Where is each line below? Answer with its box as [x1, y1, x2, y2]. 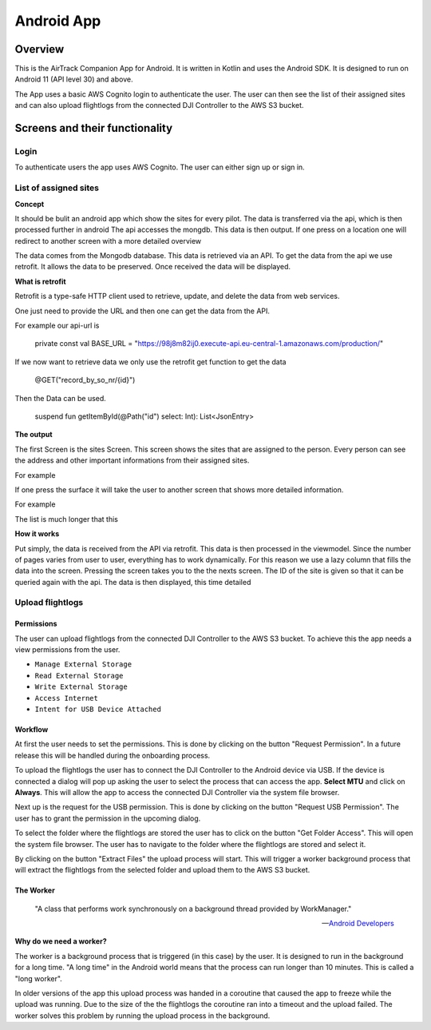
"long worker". [14, 973, 63, 983]
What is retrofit [14, 276, 67, 286]
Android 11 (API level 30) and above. [14, 74, 133, 84]
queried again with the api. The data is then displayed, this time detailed [14, 577, 251, 587]
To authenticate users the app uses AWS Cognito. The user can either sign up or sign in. [14, 162, 305, 172]
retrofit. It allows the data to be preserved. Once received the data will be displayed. [14, 262, 291, 272]
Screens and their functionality [14, 121, 173, 135]
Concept [14, 199, 45, 209]
